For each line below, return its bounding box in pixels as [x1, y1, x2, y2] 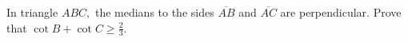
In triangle [6, 4, 58, 20]
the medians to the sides [94, 4, 214, 20]
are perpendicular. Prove [280, 4, 402, 20]
